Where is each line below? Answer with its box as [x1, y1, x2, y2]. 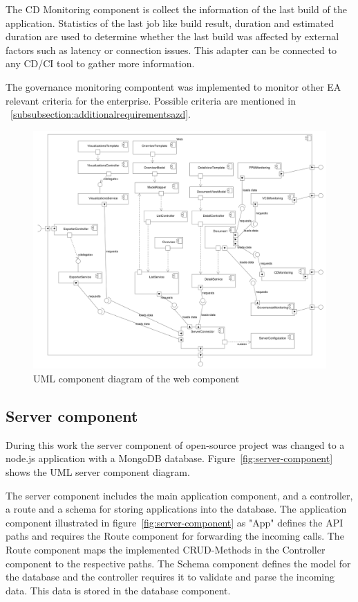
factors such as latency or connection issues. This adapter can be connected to [6, 42, 337, 57]
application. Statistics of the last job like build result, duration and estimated [6, 15, 334, 30]
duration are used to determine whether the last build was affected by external [6, 29, 339, 44]
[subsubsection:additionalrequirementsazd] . [10, 107, 191, 121]
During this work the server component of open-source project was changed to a [6, 437, 345, 452]
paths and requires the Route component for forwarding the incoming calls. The [6, 529, 344, 543]
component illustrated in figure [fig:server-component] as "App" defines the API [6, 515, 343, 529]
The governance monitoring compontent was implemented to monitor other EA [6, 79, 341, 94]
